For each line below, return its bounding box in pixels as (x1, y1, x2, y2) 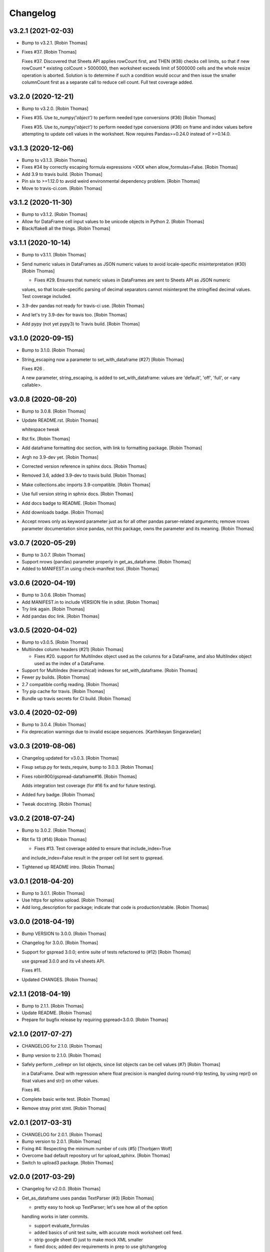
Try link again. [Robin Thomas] (21, 606, 85, 612)
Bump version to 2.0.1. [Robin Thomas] (21, 1138, 101, 1144)
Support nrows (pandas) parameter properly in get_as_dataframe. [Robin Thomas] (21, 559, 191, 565)
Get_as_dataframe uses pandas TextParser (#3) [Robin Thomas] (21, 1195, 154, 1201)
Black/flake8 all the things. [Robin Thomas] (21, 225, 110, 231)
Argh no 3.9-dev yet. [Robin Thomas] (21, 454, 98, 460)
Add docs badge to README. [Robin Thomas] (21, 500, 116, 506)
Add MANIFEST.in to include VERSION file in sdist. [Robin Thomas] (21, 599, 159, 605)
